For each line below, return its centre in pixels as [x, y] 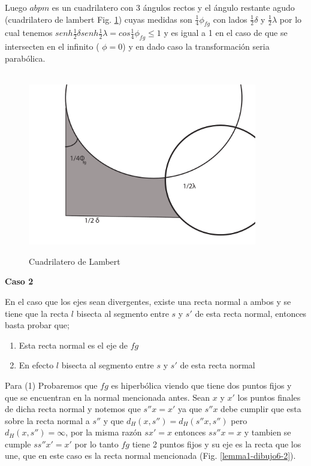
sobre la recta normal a [47, 420]
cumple [18, 444]
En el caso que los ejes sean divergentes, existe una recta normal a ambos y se [148, 301]
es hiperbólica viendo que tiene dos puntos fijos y [201, 385]
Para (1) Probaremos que [51, 385]
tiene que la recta [37, 313]
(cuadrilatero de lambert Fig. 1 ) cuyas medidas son [99, 19]
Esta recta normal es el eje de [73, 345]
